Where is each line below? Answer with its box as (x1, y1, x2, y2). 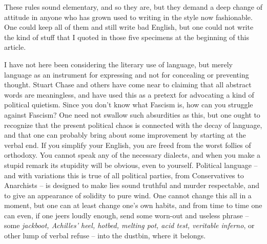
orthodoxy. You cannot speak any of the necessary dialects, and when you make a (4, 149, 261, 160)
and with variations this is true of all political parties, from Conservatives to (4, 170, 244, 180)
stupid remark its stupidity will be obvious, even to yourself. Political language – (4, 159, 258, 170)
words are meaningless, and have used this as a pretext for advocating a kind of (4, 89, 254, 100)
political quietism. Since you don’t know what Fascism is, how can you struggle (4, 99, 253, 110)
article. (4, 42, 26, 52)
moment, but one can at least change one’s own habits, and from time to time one (4, 200, 262, 211)
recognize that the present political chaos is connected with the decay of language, (4, 119, 262, 130)
